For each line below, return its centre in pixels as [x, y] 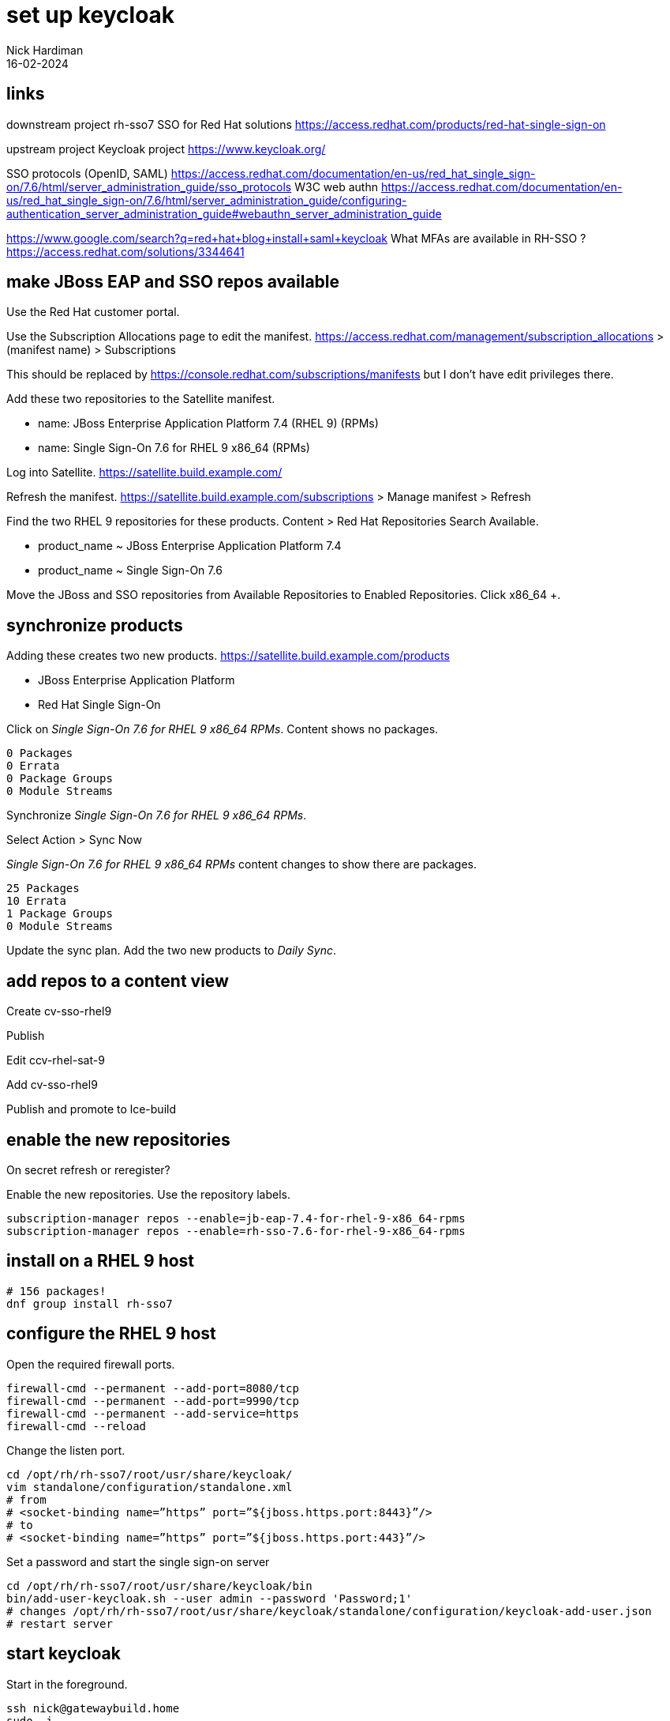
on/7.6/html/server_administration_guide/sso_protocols [149, 186]
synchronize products [95, 625]
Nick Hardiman [45, 50]
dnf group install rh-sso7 [90, 1303]
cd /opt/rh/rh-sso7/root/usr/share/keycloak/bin [159, 1585]
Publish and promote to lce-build [91, 1109]
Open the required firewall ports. [91, 1364]
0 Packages [40, 753]
